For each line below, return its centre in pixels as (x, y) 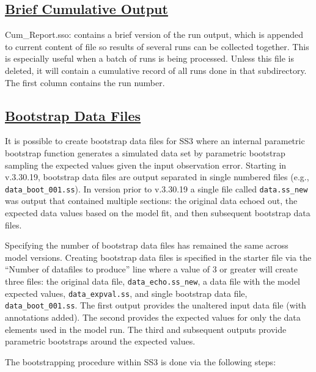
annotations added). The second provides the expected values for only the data (153, 317)
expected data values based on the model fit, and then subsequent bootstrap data (158, 213)
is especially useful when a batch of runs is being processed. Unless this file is (150, 58)
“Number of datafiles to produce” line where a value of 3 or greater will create (152, 269)
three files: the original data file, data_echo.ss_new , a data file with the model (152, 281)
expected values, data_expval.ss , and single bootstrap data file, (126, 293)
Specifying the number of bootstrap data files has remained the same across (147, 245)
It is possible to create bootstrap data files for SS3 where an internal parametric (155, 141)
